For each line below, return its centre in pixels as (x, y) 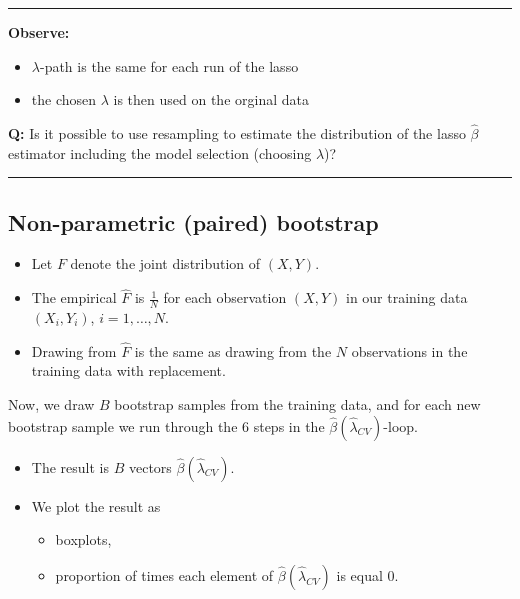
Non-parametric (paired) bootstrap (193, 221)
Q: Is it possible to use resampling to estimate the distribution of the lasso (237, 133)
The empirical (74, 297)
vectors (150, 466)
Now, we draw (51, 404)
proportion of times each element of (164, 574)
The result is (70, 466)
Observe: (39, 32)
